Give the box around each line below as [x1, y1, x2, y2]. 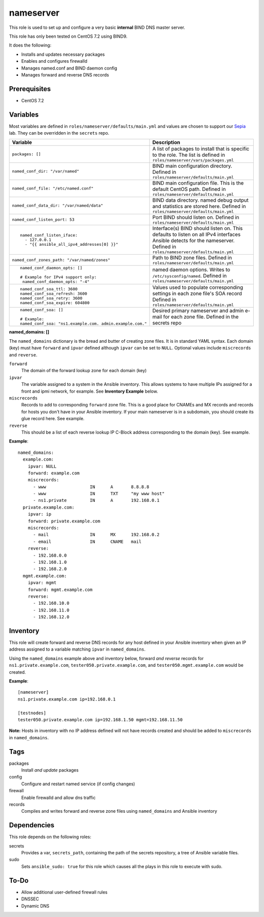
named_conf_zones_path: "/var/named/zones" [12, 258, 110, 263]
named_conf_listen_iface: [20, 233, 78, 238]
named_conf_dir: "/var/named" [12, 169, 79, 174]
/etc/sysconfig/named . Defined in [152, 272, 227, 279]
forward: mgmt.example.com [27, 587, 93, 592]
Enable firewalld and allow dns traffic [21, 795, 96, 800]
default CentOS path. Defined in [152, 186, 226, 193]
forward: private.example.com [27, 518, 100, 524]
